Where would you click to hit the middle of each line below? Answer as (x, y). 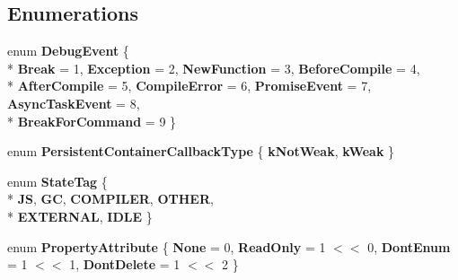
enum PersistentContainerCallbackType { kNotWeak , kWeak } (201, 151)
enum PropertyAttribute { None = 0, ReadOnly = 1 (167, 246)
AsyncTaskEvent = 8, (74, 103)
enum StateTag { (57, 181)
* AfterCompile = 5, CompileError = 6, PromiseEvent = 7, (189, 86)
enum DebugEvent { (68, 51)
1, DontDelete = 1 (125, 264)
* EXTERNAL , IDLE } (80, 216)
